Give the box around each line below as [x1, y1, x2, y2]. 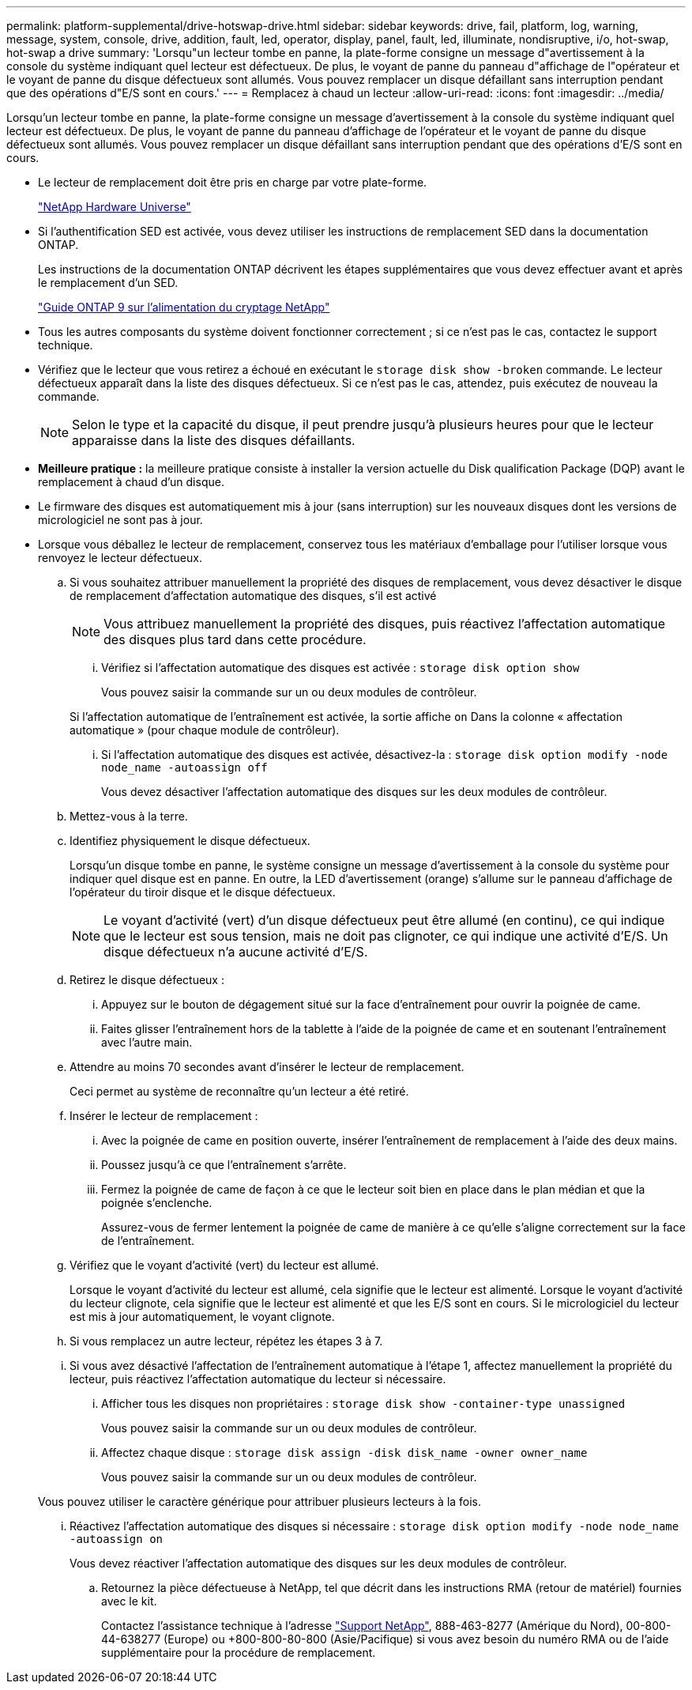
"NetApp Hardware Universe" [38, 200, 191, 213]
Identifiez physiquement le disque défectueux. [70, 834, 310, 847]
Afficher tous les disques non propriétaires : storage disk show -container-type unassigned [101, 1397, 626, 1410]
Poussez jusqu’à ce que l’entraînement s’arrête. [101, 1158, 347, 1171]
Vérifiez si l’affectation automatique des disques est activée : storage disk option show [101, 661, 580, 674]
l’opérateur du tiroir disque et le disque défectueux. [70, 885, 336, 899]
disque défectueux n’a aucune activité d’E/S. [103, 944, 368, 960]
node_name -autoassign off [101, 761, 268, 774]
